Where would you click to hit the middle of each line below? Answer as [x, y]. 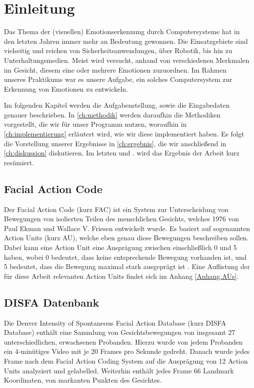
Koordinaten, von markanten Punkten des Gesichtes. [83, 380]
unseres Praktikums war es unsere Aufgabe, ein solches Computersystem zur [118, 79]
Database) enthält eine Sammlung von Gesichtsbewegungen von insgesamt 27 [120, 332]
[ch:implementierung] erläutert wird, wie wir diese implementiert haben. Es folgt [124, 134]
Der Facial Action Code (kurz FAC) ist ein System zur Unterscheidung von [116, 209]
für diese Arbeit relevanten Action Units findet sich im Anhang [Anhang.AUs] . [121, 276]
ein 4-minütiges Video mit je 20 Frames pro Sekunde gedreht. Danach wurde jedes [127, 351]
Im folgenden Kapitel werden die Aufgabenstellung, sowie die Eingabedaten [117, 105]
